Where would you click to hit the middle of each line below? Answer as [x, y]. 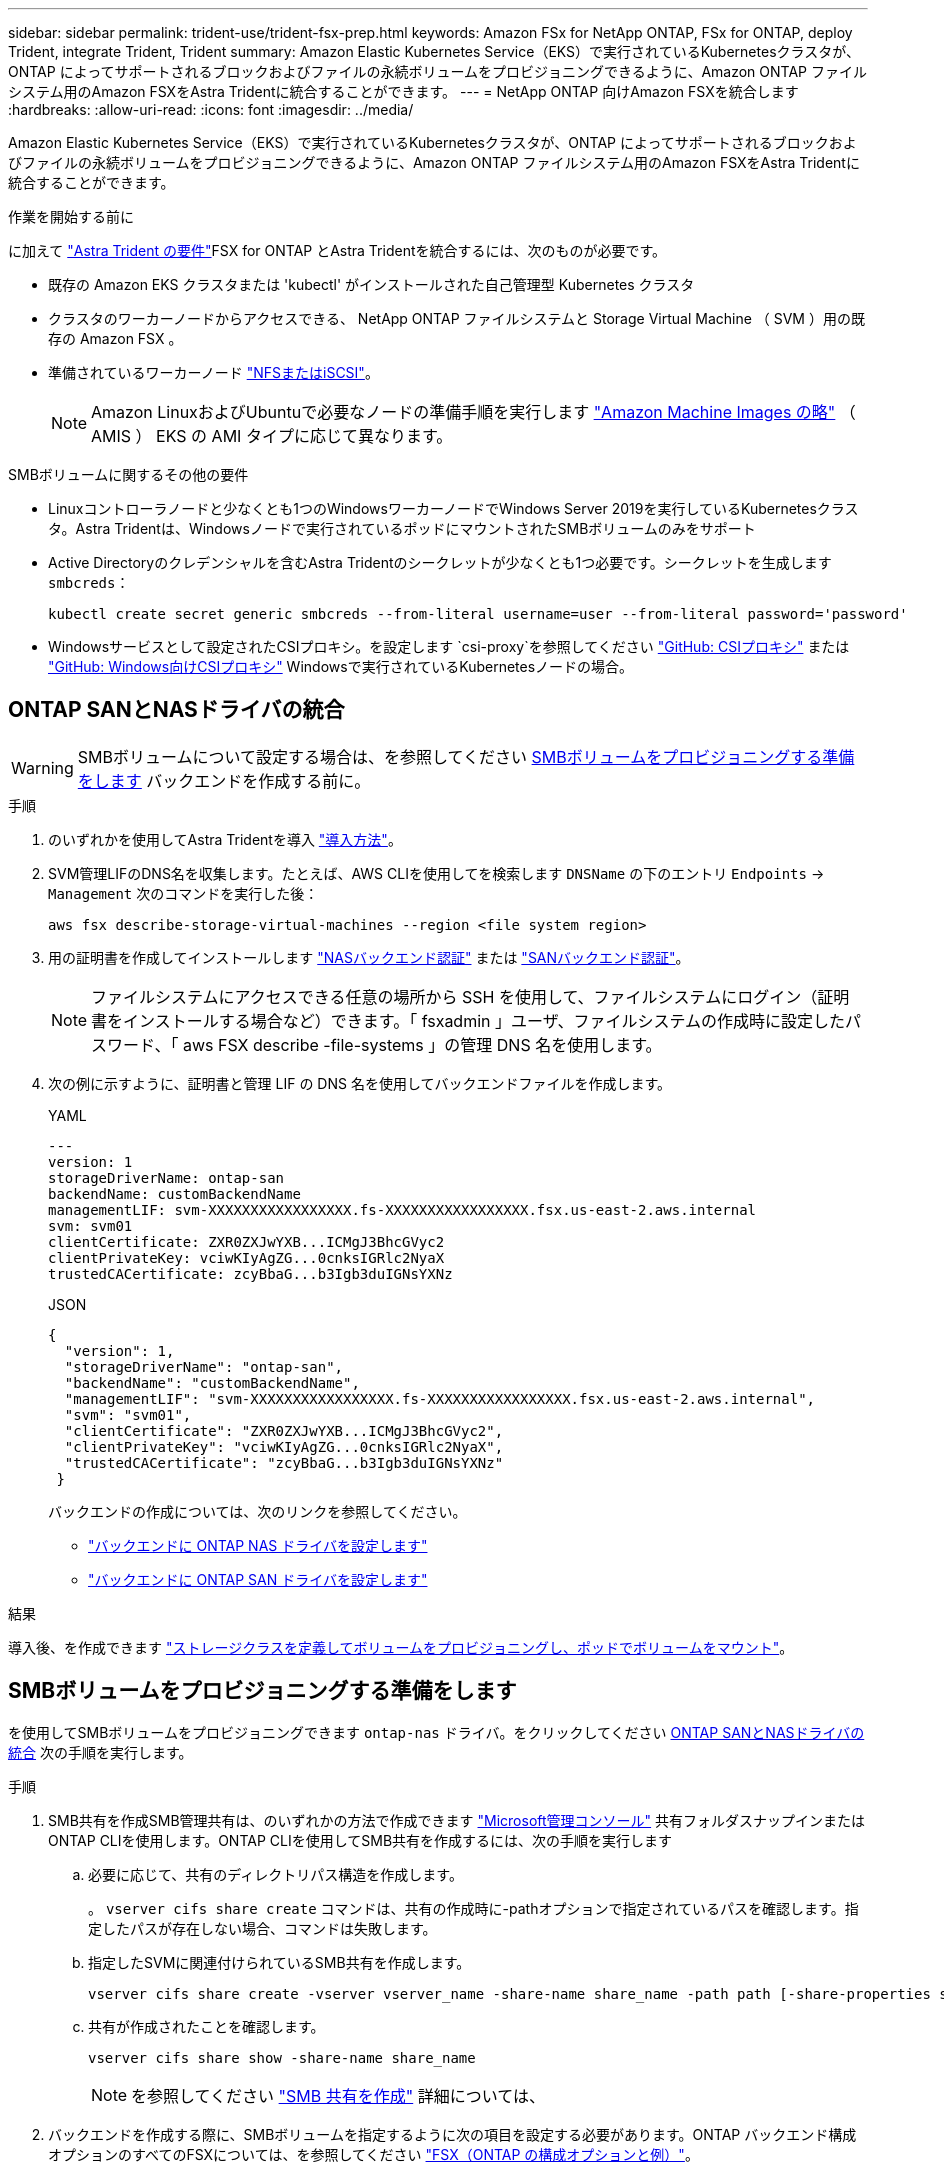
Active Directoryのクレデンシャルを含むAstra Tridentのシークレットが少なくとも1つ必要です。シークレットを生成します [440, 562]
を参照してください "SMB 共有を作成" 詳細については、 [338, 2095]
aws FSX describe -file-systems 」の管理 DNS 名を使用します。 [422, 1044]
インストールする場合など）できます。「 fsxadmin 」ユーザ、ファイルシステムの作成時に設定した [484, 1020]
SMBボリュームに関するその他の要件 [128, 474]
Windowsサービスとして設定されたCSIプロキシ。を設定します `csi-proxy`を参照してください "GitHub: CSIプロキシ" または [449, 646]
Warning [42, 767]
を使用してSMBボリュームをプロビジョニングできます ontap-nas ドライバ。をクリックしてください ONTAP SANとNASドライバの [436, 1732]
